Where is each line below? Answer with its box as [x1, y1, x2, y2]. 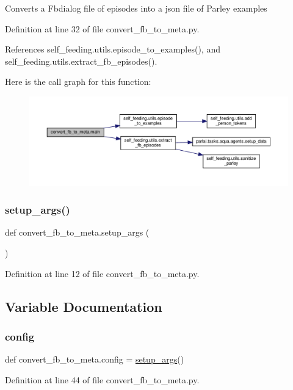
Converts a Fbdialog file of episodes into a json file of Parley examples [5, 2, 267, 14]
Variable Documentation [5, 297, 162, 316]
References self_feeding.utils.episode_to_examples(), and [5, 43, 220, 56]
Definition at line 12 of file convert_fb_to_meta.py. [5, 267, 200, 280]
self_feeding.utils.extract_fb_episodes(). [5, 54, 157, 67]
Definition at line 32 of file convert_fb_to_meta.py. [5, 22, 200, 35]
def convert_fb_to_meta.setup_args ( [5, 226, 150, 239]
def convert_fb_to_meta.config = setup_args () [5, 353, 184, 366]
